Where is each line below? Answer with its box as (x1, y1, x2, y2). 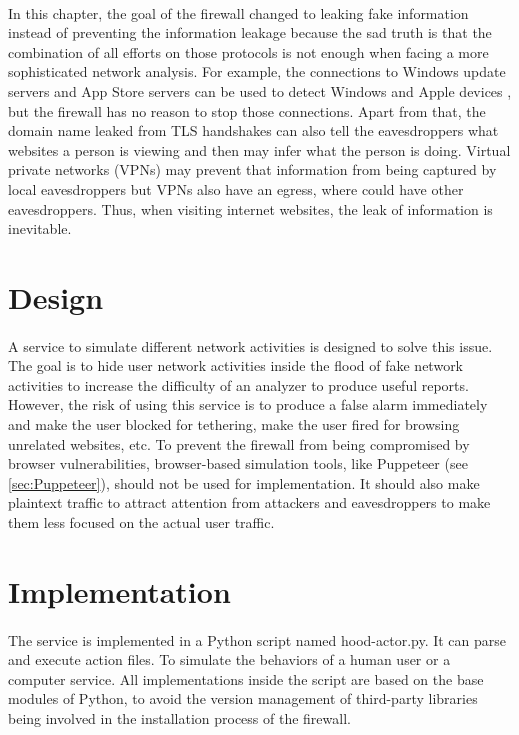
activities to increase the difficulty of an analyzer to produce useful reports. (8, 374, 469, 395)
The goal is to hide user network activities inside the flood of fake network (8, 355, 464, 376)
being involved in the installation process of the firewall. (8, 707, 351, 728)
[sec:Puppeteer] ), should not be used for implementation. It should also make (8, 472, 480, 493)
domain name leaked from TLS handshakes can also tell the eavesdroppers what (8, 120, 499, 141)
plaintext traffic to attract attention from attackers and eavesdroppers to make (8, 492, 491, 513)
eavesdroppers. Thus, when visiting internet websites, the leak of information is (8, 198, 493, 219)
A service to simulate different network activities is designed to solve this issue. (8, 335, 493, 356)
